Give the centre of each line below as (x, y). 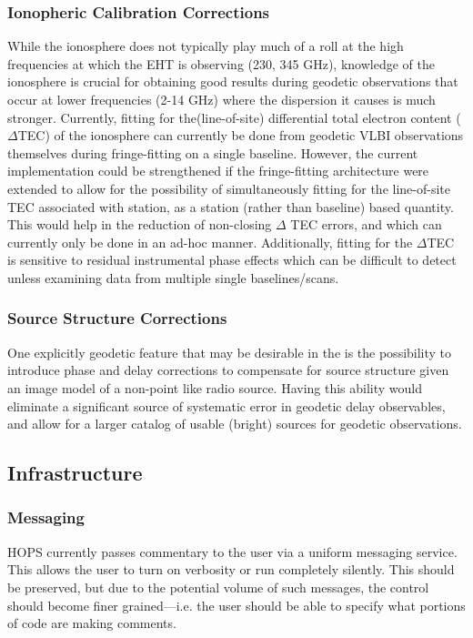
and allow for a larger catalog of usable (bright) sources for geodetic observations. (235, 424)
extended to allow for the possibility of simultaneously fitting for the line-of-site (229, 188)
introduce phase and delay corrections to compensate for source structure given (228, 370)
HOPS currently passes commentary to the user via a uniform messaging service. (232, 551)
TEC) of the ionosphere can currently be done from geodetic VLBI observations (241, 135)
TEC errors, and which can (366, 224)
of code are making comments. (92, 623)
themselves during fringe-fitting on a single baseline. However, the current (213, 152)
